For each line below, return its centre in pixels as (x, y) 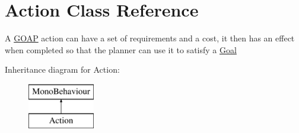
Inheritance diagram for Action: (62, 69)
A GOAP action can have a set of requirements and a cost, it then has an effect (150, 38)
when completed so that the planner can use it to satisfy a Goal (121, 49)
